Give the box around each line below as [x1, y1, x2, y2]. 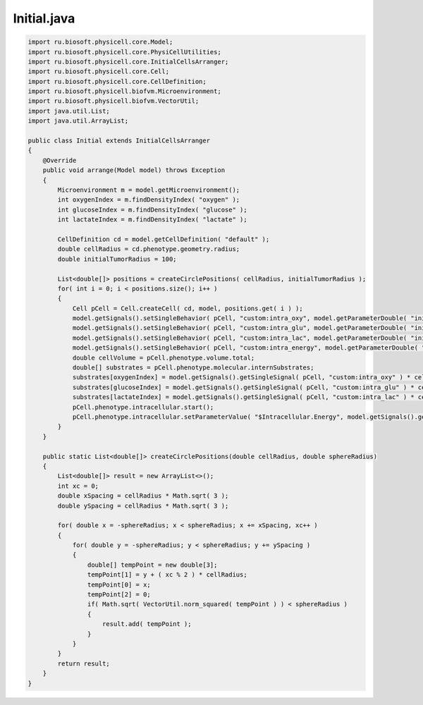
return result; [57, 659, 111, 668]
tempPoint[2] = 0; [87, 591, 151, 599]
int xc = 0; [57, 482, 99, 490]
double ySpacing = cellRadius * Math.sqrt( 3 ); [57, 501, 229, 510]
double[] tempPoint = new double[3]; [87, 560, 218, 569]
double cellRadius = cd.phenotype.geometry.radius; [57, 245, 240, 253]
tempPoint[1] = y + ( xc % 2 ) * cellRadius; [87, 571, 247, 579]
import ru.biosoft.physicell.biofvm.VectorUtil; [27, 97, 200, 105]
